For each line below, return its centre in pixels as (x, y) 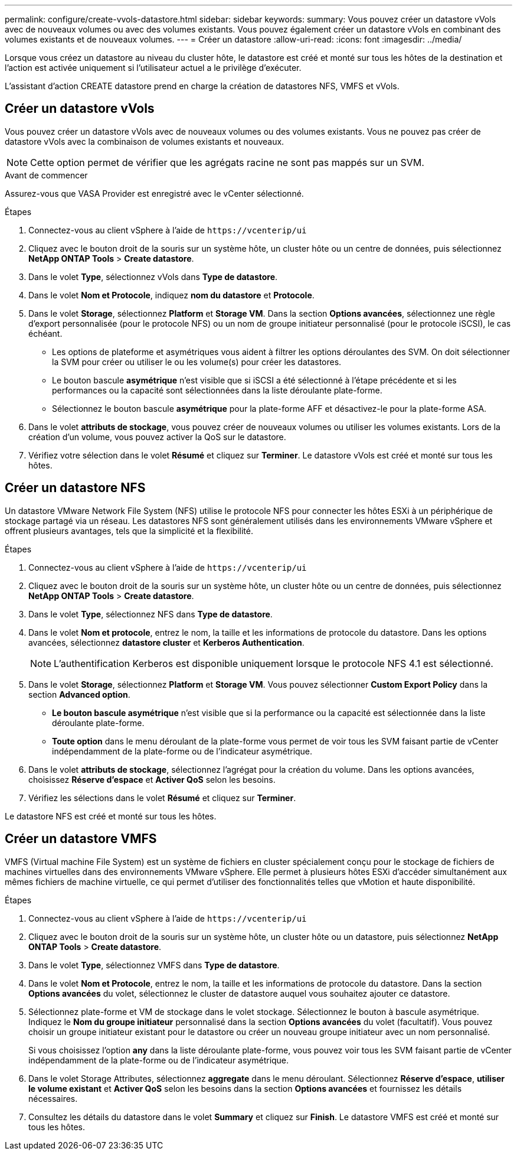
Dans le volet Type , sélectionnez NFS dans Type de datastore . (150, 614)
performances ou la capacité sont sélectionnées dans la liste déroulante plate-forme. (217, 390)
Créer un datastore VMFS (81, 839)
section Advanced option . (79, 694)
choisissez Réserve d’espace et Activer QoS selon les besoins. (152, 779)
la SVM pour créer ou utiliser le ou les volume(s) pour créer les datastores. (197, 362)
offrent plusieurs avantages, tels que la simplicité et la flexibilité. (129, 531)
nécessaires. (53, 1098)
